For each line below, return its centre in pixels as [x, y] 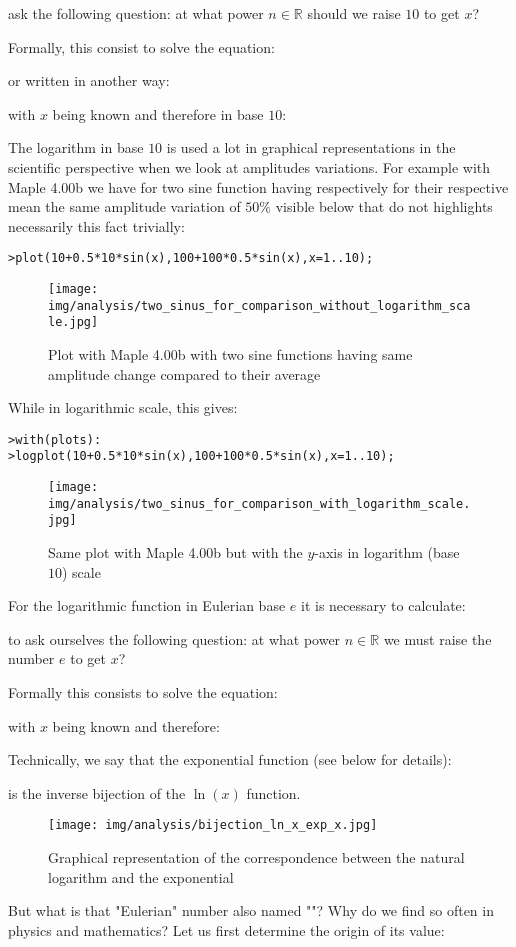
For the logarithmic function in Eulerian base [147, 605]
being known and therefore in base [158, 113]
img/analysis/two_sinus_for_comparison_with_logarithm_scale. [259, 503]
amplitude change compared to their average [184, 373]
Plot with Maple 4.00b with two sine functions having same [230, 353]
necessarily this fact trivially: [96, 225]
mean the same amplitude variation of [124, 206]
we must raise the [437, 638]
